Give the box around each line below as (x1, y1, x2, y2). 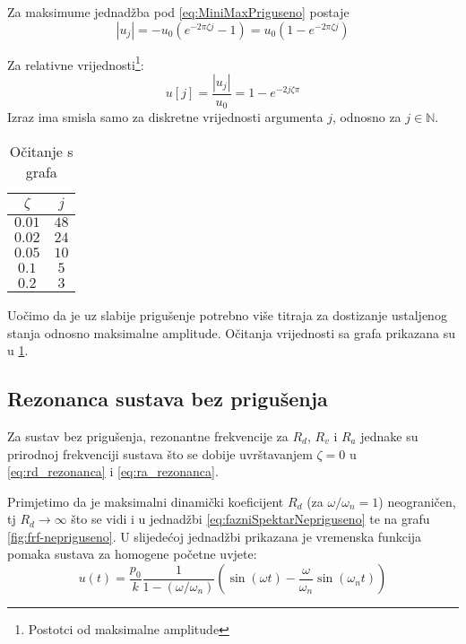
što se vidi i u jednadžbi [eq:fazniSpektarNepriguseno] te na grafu (71, 509, 430, 528)
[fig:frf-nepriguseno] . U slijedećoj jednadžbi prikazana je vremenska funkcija (7, 527, 422, 545)
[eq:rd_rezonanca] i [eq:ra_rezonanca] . (7, 462, 219, 481)
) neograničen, (378, 492, 456, 510)
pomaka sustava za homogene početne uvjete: (7, 544, 257, 563)
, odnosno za (332, 108, 401, 126)
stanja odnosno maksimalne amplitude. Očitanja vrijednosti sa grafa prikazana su (7, 323, 455, 342)
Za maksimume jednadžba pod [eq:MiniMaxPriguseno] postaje (7, 3, 349, 21)
